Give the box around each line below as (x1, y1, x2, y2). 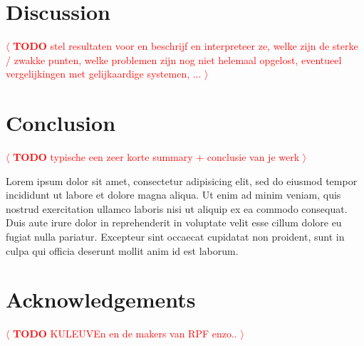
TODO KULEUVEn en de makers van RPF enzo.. (13, 326, 237, 341)
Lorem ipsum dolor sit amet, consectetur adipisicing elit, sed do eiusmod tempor (6, 173, 358, 188)
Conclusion (6, 108, 116, 137)
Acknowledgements (6, 285, 196, 314)
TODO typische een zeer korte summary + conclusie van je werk (13, 150, 300, 164)
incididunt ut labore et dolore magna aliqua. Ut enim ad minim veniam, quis (6, 187, 341, 202)
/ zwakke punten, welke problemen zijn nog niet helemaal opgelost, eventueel (6, 52, 342, 67)
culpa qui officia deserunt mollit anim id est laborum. (6, 243, 239, 258)
